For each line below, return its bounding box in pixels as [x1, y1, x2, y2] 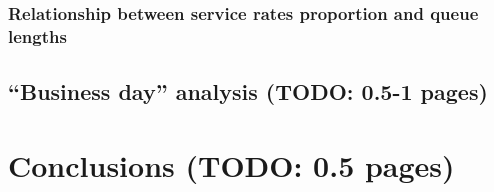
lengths [8, 23, 67, 48]
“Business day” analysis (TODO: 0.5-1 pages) [8, 76, 488, 107]
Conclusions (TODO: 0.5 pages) [8, 144, 455, 185]
